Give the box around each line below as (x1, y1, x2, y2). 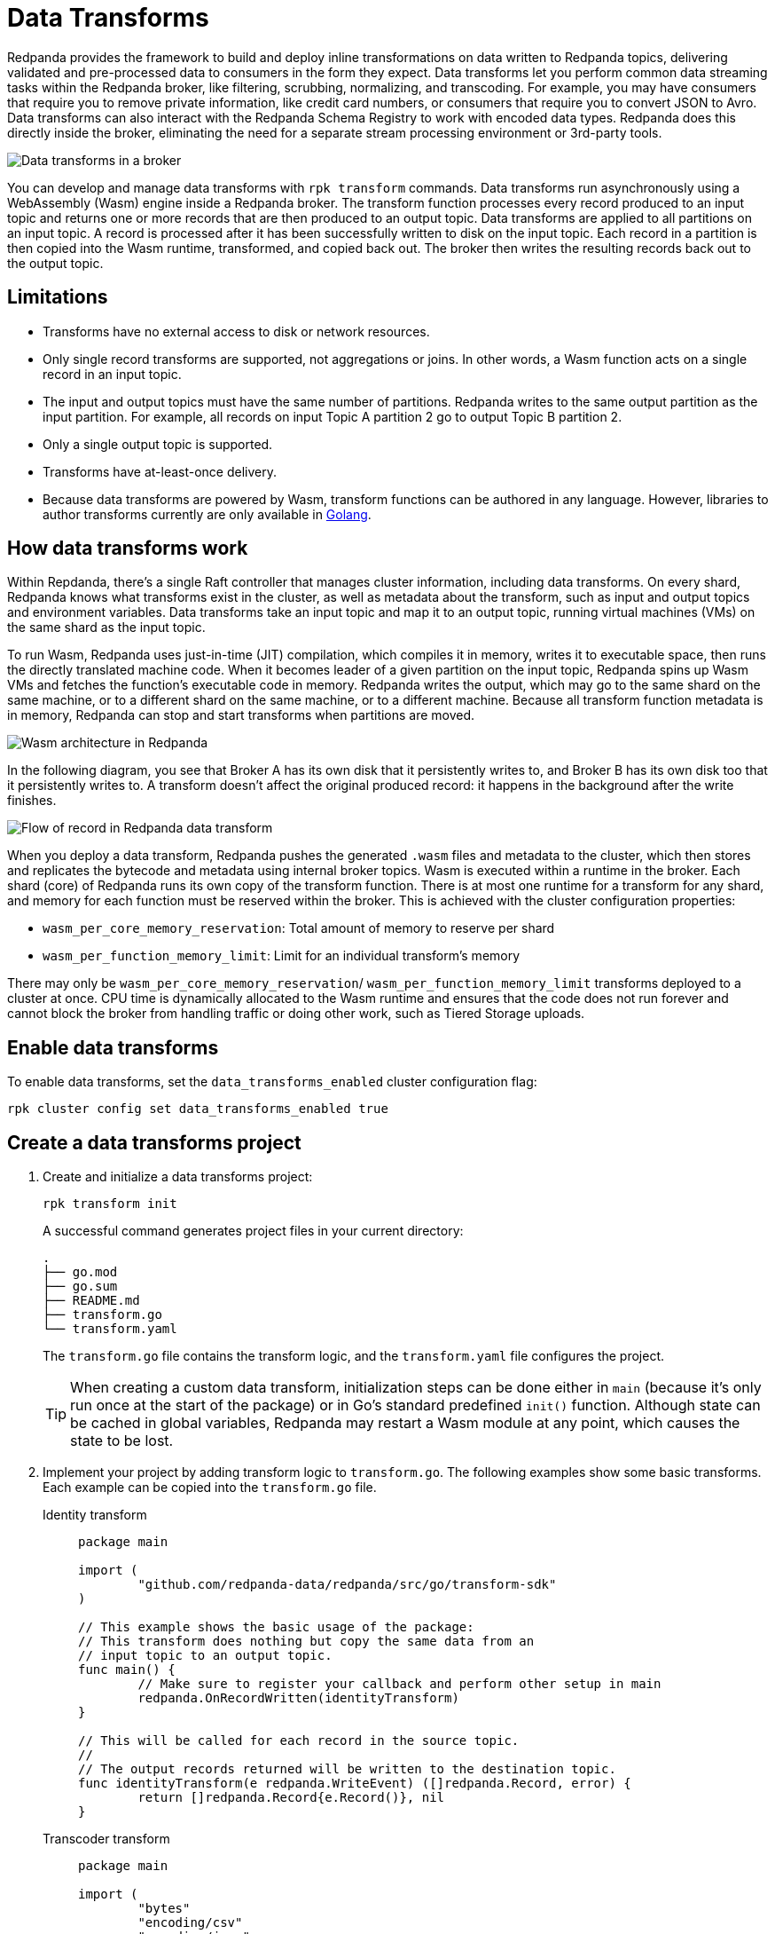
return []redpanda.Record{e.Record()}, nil (137, 1790, 445, 1805)
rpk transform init (43, 1196, 177, 1212)
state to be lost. (70, 1432, 174, 1450)
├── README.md (43, 1293, 140, 1308)
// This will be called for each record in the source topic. (78, 1733, 520, 1748)
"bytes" (137, 1901, 191, 1916)
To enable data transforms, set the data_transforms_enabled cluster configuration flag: (7, 1074, 537, 1090)
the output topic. (7, 255, 104, 271)
